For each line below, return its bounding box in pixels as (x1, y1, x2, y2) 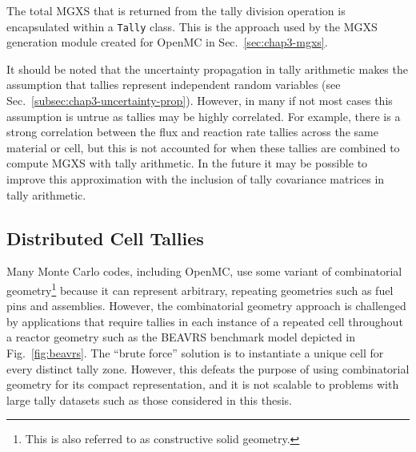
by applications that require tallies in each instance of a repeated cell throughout (6, 313, 403, 329)
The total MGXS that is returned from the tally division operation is (6, 2, 346, 18)
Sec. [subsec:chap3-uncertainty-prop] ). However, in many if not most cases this (6, 92, 393, 109)
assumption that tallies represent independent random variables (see (6, 76, 341, 93)
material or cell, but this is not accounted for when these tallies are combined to (6, 139, 400, 155)
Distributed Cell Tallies (6, 225, 204, 250)
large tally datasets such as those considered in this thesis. (6, 391, 292, 408)
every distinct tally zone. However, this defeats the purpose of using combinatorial (6, 360, 410, 377)
